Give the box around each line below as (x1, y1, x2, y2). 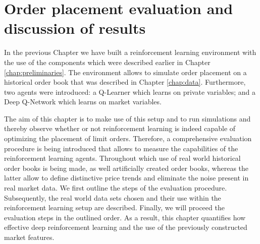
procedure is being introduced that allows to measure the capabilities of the (4, 143, 238, 153)
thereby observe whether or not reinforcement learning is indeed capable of (4, 123, 236, 134)
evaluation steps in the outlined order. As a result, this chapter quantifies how (4, 212, 246, 222)
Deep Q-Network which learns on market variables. (4, 96, 162, 107)
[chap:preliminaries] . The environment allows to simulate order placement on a (4, 67, 247, 77)
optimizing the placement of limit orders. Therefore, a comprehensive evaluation (4, 133, 252, 144)
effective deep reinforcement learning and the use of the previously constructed (4, 222, 247, 232)
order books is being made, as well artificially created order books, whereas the (4, 162, 249, 173)
